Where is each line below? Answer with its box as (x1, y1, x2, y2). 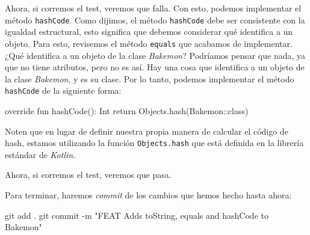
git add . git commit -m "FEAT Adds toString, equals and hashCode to (5, 209, 268, 221)
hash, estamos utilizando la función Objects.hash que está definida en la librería (5, 136, 304, 149)
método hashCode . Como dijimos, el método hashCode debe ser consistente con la (5, 13, 305, 26)
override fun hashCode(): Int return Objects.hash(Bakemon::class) (5, 104, 249, 117)
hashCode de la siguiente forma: (5, 84, 122, 97)
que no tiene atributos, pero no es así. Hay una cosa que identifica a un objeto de (5, 61, 305, 73)
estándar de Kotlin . (5, 148, 76, 160)
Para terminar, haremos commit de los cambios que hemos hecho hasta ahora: (5, 188, 292, 201)
